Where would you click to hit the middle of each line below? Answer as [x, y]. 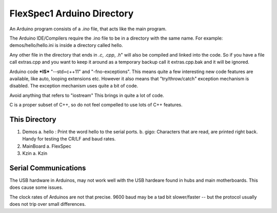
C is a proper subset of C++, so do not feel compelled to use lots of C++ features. [96, 105]
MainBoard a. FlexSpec [47, 146]
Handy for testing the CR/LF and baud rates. [69, 139]
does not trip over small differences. [48, 204]
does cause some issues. [36, 187]
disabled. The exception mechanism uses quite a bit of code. [74, 86]
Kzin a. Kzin [35, 153]
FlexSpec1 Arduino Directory [72, 13]
